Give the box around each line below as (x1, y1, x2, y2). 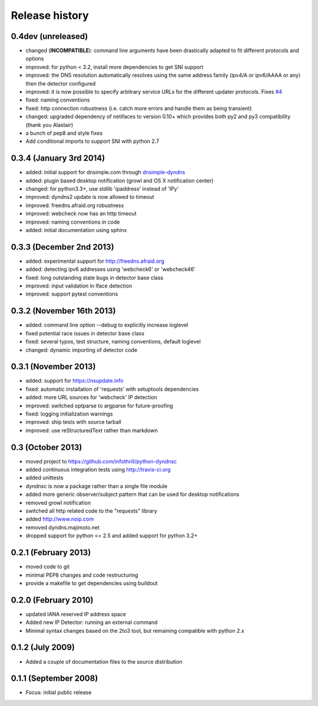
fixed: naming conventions (25, 96, 90, 103)
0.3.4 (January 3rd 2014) (11, 153, 105, 164)
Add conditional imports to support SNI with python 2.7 (25, 138, 160, 145)
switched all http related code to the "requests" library (25, 508, 157, 515)
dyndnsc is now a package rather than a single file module (25, 482, 168, 489)
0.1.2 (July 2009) (11, 642, 75, 652)
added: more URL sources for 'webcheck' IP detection (25, 394, 157, 401)
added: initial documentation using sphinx (25, 227, 127, 233)
